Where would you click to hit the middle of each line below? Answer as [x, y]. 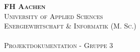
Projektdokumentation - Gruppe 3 [59, 45]
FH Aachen [25, 6]
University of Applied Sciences [54, 16]
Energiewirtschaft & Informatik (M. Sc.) [70, 26]
